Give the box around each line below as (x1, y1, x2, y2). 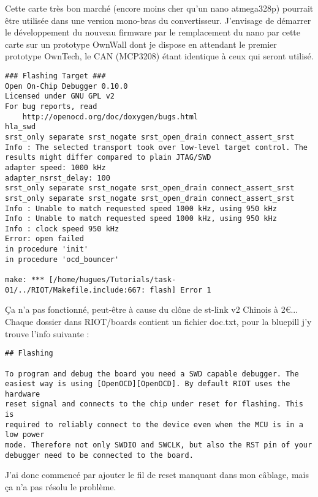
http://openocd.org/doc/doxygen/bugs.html (22, 112, 198, 121)
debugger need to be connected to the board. (5, 450, 194, 460)
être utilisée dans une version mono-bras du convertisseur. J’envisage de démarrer (5, 13, 311, 26)
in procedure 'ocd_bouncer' (5, 255, 119, 264)
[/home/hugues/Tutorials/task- (48, 275, 176, 285)
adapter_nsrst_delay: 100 (5, 173, 110, 182)
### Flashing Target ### (5, 71, 106, 80)
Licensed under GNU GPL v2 (5, 92, 115, 101)
